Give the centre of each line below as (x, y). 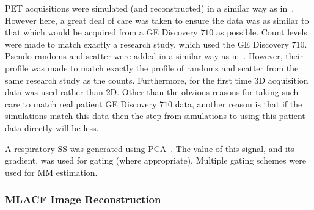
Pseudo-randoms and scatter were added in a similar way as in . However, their (154, 56)
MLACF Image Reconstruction (83, 199)
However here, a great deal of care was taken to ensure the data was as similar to (157, 20)
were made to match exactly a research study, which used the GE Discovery (147, 44)
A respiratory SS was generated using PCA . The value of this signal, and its (150, 148)
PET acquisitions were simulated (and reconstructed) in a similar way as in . (150, 8)
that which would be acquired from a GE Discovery (101, 32)
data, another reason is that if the (239, 103)
